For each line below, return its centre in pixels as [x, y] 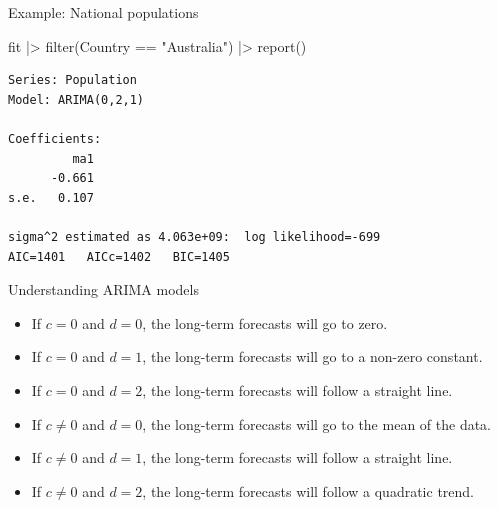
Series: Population [72, 80]
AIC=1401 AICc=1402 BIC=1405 [119, 256]
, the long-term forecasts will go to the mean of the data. [316, 423]
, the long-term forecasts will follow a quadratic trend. [308, 490]
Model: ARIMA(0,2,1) [76, 99]
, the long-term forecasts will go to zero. [265, 322]
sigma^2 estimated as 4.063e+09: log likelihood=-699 [194, 236]
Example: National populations [103, 12]
